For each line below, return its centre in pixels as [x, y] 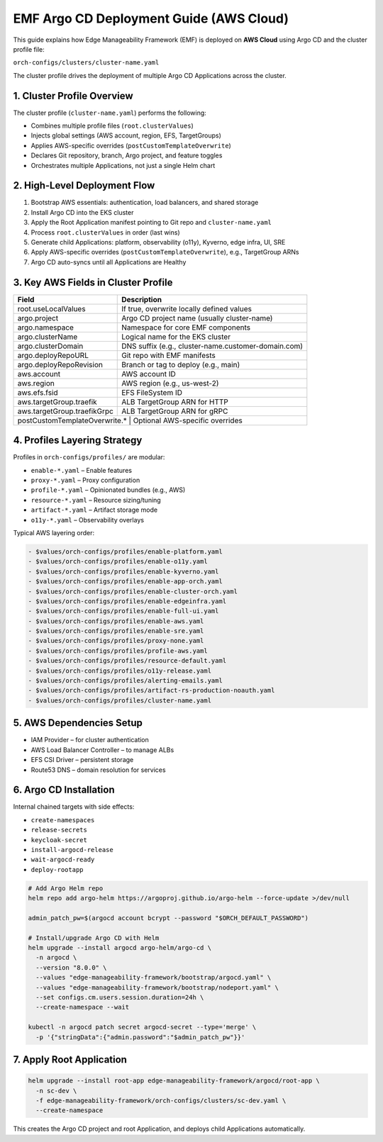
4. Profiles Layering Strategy [78, 441]
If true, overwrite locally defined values [187, 308]
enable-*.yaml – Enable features [82, 470]
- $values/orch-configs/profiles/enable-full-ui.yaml [123, 611]
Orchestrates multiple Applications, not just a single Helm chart [123, 165]
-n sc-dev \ [56, 1091]
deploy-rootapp [57, 869]
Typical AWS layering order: [54, 532]
